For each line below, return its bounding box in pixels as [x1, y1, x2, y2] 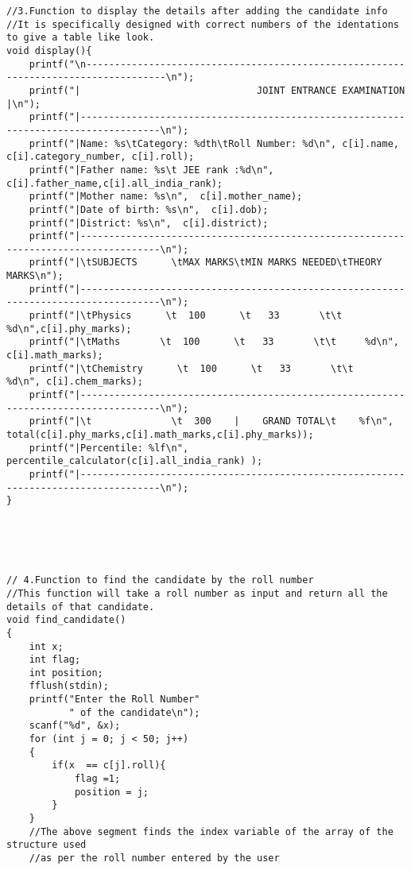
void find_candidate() [6, 614, 126, 626]
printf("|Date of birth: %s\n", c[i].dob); [29, 203, 269, 215]
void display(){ [6, 44, 92, 56]
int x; [29, 640, 64, 652]
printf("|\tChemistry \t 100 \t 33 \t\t [29, 362, 354, 374]
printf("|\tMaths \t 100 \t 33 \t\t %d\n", [29, 336, 399, 348]
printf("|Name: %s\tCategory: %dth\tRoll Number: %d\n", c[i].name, [29, 137, 399, 149]
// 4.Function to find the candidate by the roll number [6, 574, 314, 586]
